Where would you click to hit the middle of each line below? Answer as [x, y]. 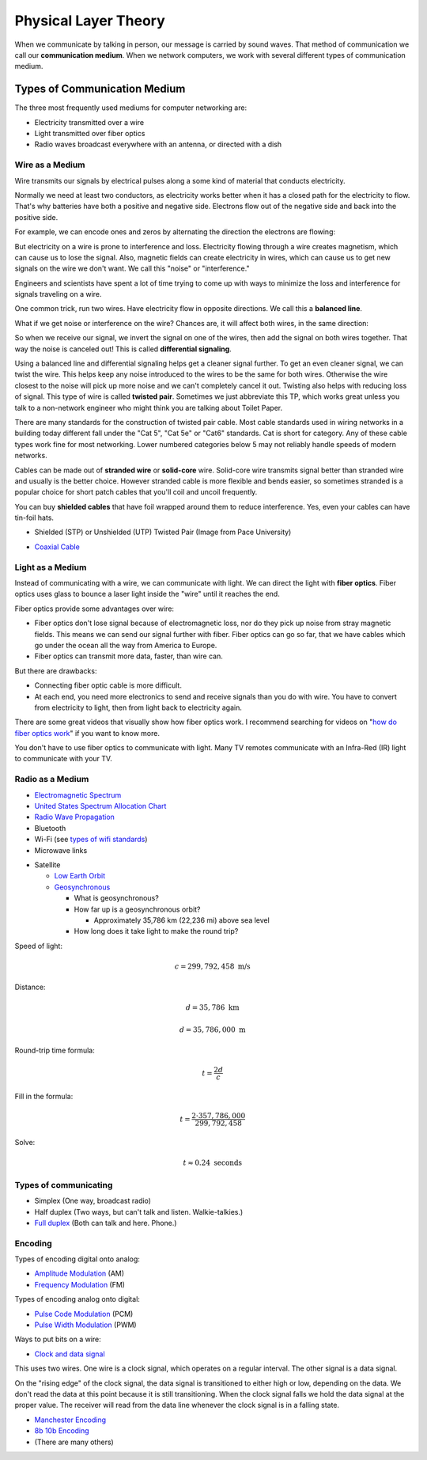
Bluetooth [50, 828]
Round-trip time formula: [55, 1050]
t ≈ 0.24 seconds [213, 1163]
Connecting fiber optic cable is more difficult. [108, 685]
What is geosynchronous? [117, 898]
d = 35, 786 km [213, 1008]
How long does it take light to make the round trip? [156, 931]
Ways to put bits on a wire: [58, 1339]
